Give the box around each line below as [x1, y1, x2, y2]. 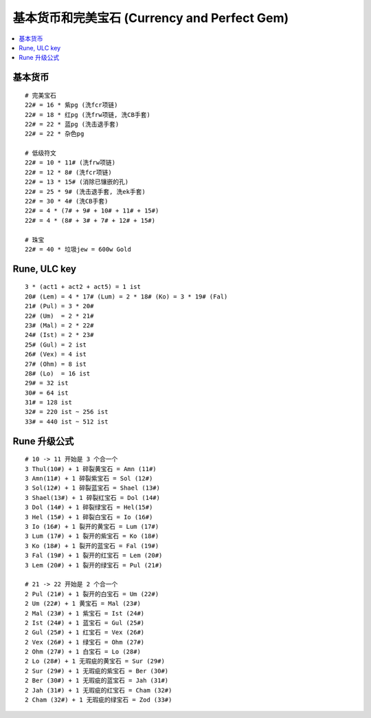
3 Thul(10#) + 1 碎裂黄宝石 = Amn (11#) [25, 465, 157, 472]
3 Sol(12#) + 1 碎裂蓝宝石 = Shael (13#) [25, 484, 161, 492]
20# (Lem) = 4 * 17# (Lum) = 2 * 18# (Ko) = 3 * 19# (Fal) [25, 292, 228, 301]
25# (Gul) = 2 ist [25, 340, 87, 349]
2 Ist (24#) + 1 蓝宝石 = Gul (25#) [25, 619, 145, 627]
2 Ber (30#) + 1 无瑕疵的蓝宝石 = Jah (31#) [25, 677, 169, 684]
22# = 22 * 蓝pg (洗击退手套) [25, 120, 120, 128]
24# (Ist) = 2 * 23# [25, 331, 94, 339]
